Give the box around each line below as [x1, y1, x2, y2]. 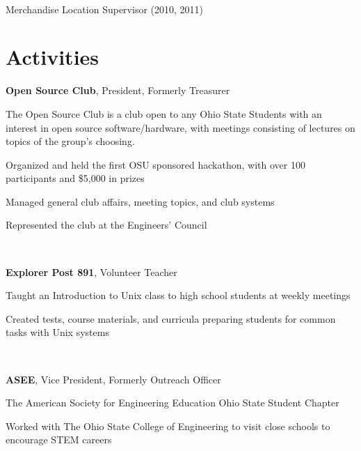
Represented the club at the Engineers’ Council [6, 217, 207, 232]
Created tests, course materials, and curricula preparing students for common [6, 311, 336, 326]
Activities [6, 43, 99, 71]
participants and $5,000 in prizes [6, 171, 145, 185]
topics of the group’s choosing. [6, 134, 135, 148]
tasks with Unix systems [6, 325, 109, 339]
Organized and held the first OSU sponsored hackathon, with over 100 [6, 157, 305, 171]
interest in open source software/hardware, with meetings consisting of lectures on [6, 120, 355, 135]
